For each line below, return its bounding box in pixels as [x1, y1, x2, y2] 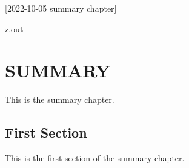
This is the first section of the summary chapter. [5, 152, 185, 164]
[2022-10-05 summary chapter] [5, 2, 117, 14]
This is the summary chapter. [5, 93, 114, 106]
